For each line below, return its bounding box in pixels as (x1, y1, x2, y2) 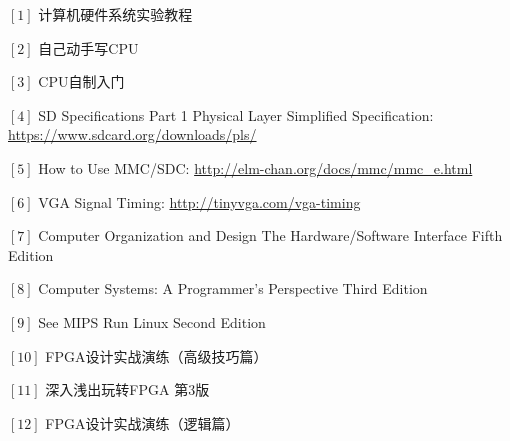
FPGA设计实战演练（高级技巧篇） (45, 345, 268, 366)
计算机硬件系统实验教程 (38, 4, 193, 24)
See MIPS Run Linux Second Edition (38, 311, 266, 332)
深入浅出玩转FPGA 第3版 (45, 379, 210, 400)
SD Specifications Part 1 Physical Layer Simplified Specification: (38, 104, 434, 125)
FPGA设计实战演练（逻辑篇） (45, 412, 240, 433)
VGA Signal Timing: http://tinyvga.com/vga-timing (38, 191, 361, 212)
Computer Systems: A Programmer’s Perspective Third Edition (38, 278, 428, 299)
